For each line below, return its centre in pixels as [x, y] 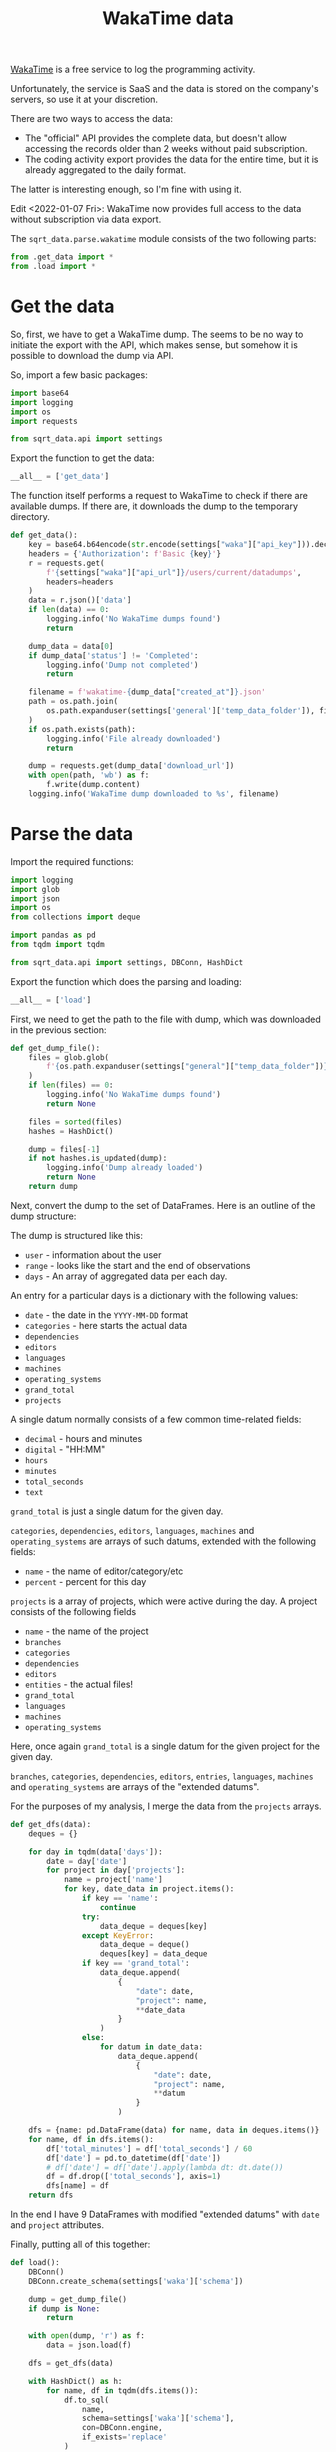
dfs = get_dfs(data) [71, 2363]
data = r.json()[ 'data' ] [80, 600]
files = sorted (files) [75, 1122]
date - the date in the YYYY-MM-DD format [106, 1314]
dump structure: [43, 1216]
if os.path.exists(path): [82, 729]
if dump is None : [64, 2308]
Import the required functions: [72, 861]
